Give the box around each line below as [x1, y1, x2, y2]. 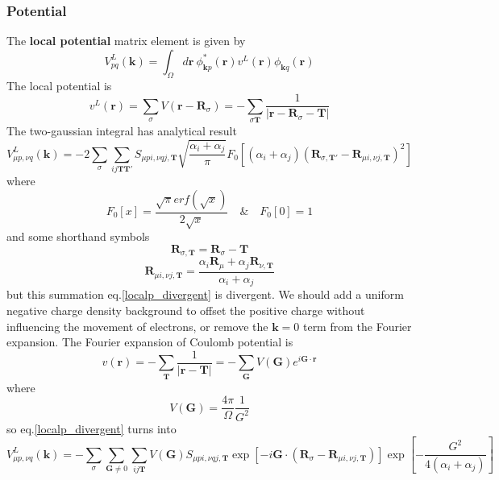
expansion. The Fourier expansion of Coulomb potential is [6, 333, 293, 350]
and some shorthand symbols [6, 228, 150, 245]
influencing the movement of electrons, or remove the [6, 317, 268, 334]
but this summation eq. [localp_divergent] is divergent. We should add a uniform [6, 286, 404, 303]
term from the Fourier [302, 317, 412, 334]
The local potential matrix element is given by [6, 32, 246, 49]
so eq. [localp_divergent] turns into [6, 420, 177, 437]
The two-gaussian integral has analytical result [6, 122, 237, 139]
